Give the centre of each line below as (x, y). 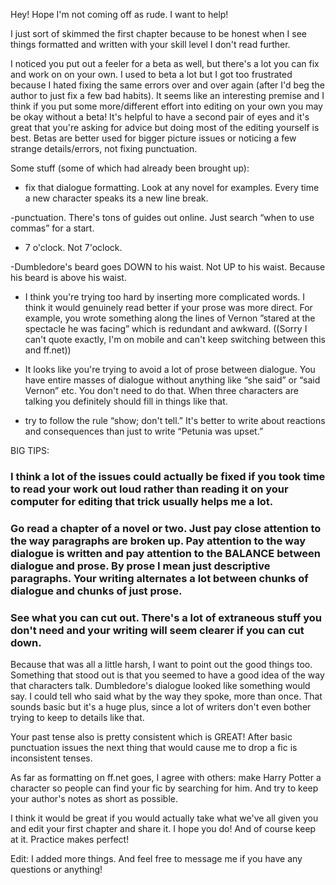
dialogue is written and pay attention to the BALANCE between (165, 553)
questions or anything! (56, 870)
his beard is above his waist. (68, 277)
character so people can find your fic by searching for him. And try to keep (164, 788)
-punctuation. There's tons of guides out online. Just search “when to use (162, 217)
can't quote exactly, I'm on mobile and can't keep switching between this (175, 339)
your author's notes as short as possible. (94, 799)
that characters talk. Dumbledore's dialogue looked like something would (160, 686)
